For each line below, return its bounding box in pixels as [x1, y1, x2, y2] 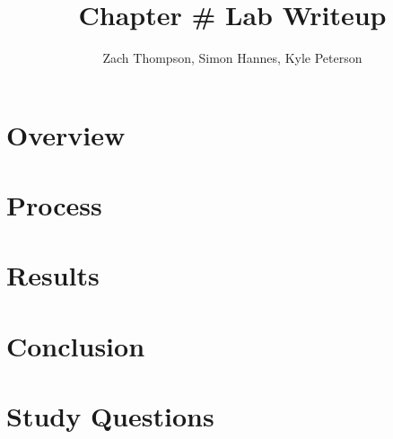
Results [6, 257, 100, 294]
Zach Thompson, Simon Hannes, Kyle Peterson [102, 48, 362, 67]
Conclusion [6, 327, 145, 364]
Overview [6, 116, 126, 153]
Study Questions [6, 398, 214, 435]
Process [6, 187, 102, 224]
